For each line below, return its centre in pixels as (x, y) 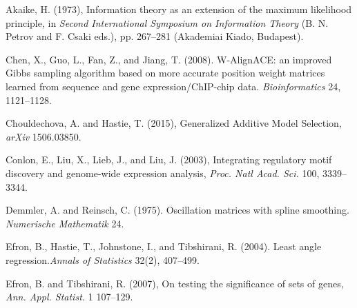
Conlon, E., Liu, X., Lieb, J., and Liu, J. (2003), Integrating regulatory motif (169, 160)
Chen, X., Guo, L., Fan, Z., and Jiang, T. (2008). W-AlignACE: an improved (169, 59)
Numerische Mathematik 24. (65, 223)
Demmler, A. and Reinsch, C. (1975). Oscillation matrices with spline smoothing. (177, 210)
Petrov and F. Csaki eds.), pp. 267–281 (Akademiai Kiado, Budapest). (155, 36)
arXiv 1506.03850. (44, 136)
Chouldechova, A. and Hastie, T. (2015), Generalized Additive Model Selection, (174, 123)
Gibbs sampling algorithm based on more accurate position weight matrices (165, 73)
